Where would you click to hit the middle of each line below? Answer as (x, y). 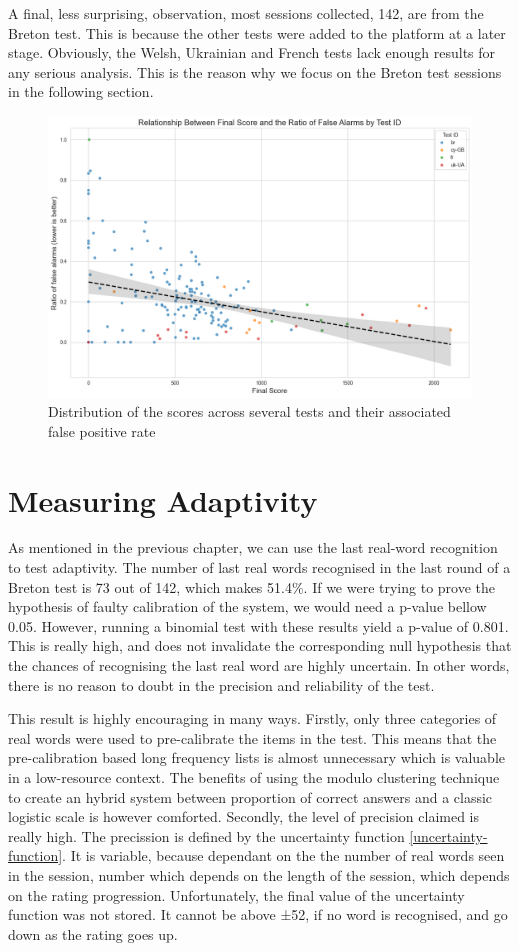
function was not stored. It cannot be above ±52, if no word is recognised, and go (258, 914)
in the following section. (81, 91)
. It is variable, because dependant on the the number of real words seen (283, 855)
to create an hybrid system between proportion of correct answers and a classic (250, 796)
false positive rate (102, 430)
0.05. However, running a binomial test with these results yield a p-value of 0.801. (258, 625)
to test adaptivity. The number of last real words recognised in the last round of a (259, 567)
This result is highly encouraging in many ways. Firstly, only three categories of (252, 718)
